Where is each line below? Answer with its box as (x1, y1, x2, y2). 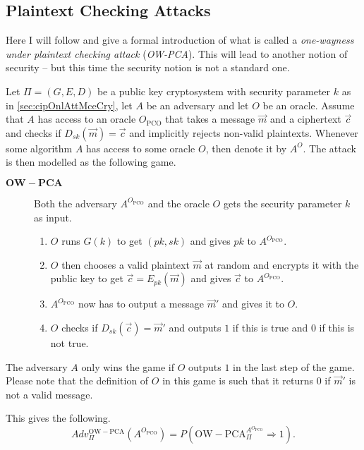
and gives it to (222, 296, 284, 311)
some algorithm (6, 140, 73, 155)
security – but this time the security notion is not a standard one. (6, 60, 290, 75)
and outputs (169, 320, 222, 334)
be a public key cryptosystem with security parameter (97, 83, 331, 98)
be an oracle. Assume (262, 97, 355, 112)
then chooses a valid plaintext (61, 257, 190, 272)
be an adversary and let (146, 97, 249, 112)
